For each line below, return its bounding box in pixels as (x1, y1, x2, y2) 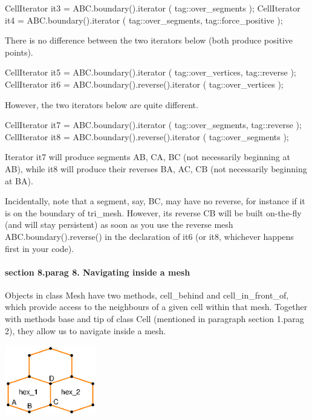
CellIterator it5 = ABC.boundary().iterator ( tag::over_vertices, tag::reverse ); (5, 66, 296, 79)
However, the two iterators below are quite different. (5, 98, 198, 111)
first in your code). (5, 242, 74, 254)
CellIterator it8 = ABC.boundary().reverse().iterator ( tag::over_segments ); (5, 130, 289, 143)
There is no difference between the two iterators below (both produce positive (5, 34, 293, 47)
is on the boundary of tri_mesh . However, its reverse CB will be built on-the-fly (5, 206, 302, 219)
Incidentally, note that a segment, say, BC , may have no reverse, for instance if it (5, 195, 305, 207)
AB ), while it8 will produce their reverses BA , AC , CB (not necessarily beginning (5, 162, 307, 175)
